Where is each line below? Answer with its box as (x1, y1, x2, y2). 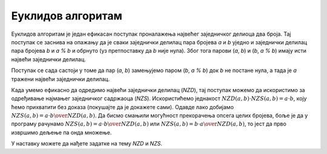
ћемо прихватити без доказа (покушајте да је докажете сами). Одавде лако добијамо (11, 103, 234, 110)
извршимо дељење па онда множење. (11, 129, 112, 136)
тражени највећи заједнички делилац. (11, 75, 110, 82)
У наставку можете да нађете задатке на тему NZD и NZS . (11, 140, 163, 147)
